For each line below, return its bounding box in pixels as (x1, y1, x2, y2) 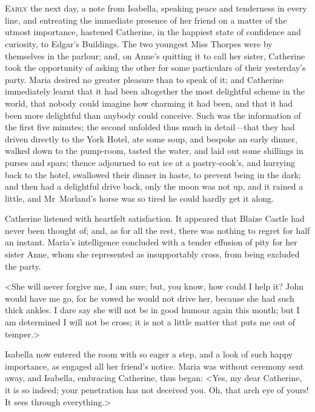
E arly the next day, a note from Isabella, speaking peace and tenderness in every (5, 2, 307, 15)
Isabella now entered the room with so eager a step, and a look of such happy (5, 348, 293, 360)
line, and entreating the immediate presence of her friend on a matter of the (5, 13, 287, 26)
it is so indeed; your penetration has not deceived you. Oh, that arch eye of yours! (5, 384, 309, 396)
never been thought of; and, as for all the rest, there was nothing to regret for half (5, 224, 310, 236)
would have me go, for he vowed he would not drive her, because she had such (5, 291, 294, 304)
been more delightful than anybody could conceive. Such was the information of (5, 108, 301, 121)
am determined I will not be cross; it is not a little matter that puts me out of (5, 316, 296, 328)
